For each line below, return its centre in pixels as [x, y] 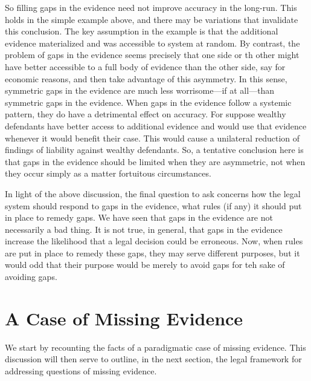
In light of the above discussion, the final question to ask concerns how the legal [153, 193]
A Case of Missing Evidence [124, 318]
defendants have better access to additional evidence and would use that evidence [156, 125]
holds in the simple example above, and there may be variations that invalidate [152, 19]
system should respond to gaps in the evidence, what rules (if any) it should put [153, 205]
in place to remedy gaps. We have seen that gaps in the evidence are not [139, 217]
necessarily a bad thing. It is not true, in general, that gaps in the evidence [144, 229]
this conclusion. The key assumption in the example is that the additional [142, 31]
